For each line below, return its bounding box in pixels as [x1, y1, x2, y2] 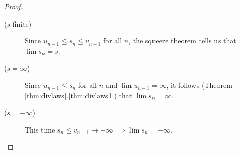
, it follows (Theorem [166, 79, 232, 90]
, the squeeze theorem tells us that [128, 35, 236, 46]
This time [25, 124, 55, 135]
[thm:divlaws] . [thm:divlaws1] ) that [25, 90, 133, 100]
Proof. [4, 1, 23, 11]
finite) [12, 18, 32, 29]
